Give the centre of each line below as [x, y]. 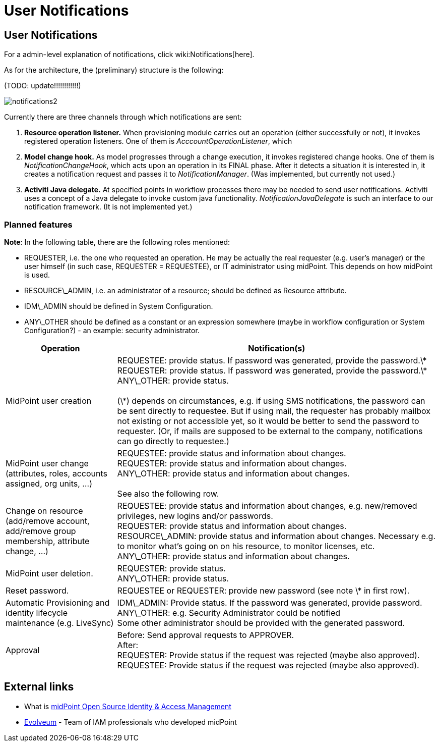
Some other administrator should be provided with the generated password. [261, 623]
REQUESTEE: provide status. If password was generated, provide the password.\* [272, 360]
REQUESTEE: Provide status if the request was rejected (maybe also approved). [268, 665]
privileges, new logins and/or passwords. [195, 516]
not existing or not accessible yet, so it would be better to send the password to [268, 421]
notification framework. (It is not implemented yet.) [108, 207]
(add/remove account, [48, 521]
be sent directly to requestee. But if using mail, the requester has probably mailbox [274, 411]
